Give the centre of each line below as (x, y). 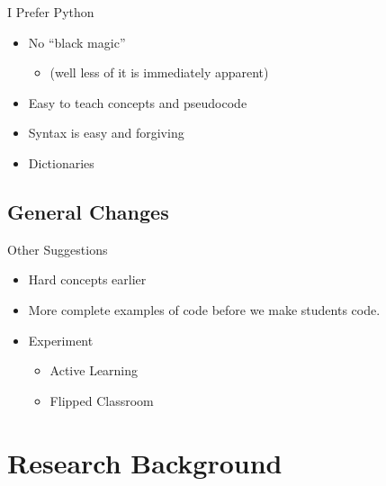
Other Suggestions (58, 249)
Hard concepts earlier (87, 279)
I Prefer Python (51, 12)
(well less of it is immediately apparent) (159, 72)
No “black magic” (77, 42)
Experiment (61, 340)
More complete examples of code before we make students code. (204, 309)
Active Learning (94, 370)
